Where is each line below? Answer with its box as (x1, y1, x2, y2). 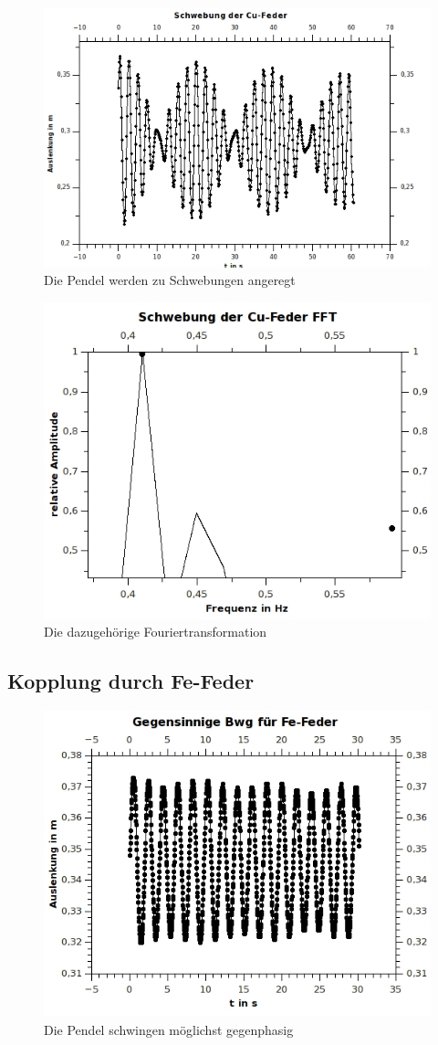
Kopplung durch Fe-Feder (7, 667, 255, 695)
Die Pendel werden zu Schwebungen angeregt (44, 270, 296, 290)
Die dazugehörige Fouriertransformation (44, 622, 267, 641)
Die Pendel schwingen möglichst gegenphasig (44, 1019, 294, 1039)
